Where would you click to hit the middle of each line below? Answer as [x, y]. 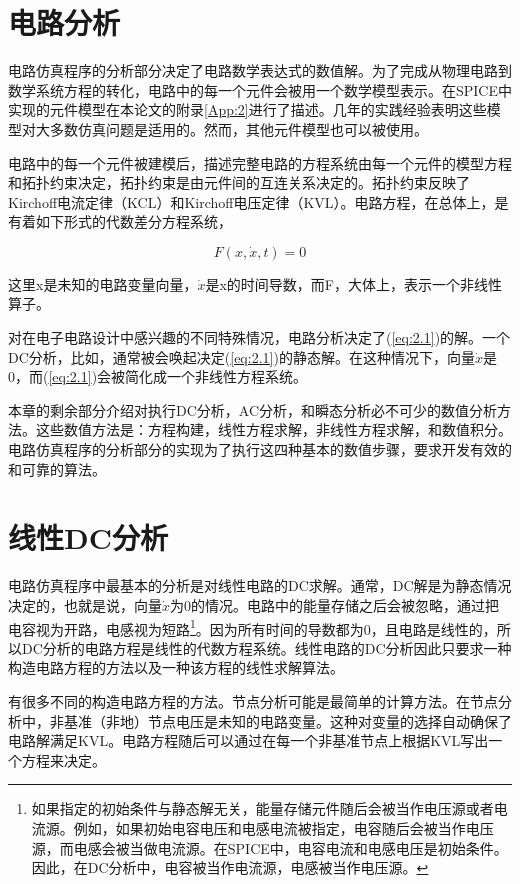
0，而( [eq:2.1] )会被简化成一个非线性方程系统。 [158, 376]
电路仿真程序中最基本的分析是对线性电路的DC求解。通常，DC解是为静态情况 [260, 585]
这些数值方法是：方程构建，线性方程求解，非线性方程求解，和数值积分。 [273, 429]
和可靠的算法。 [57, 468]
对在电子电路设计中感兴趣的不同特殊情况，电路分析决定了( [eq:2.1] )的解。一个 [259, 337]
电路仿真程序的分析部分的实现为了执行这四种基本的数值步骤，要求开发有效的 [260, 449]
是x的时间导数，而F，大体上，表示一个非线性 [353, 283]
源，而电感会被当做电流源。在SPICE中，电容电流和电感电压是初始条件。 [269, 847]
